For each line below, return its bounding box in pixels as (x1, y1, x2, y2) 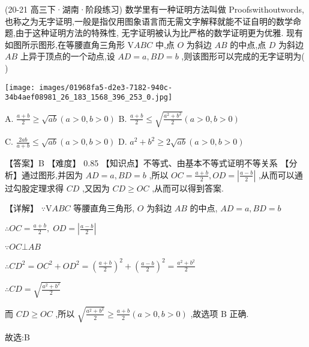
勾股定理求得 (13, 181, 64, 194)
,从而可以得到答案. (152, 181, 224, 194)
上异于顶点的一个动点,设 (20, 50, 115, 62)
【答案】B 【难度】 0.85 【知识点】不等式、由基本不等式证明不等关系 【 (5, 157, 289, 169)
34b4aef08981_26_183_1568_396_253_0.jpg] (5, 93, 173, 102)
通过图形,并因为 (21, 168, 83, 181)
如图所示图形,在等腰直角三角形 (5, 38, 125, 50)
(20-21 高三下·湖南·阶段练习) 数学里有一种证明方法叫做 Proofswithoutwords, (5, 3, 304, 15)
